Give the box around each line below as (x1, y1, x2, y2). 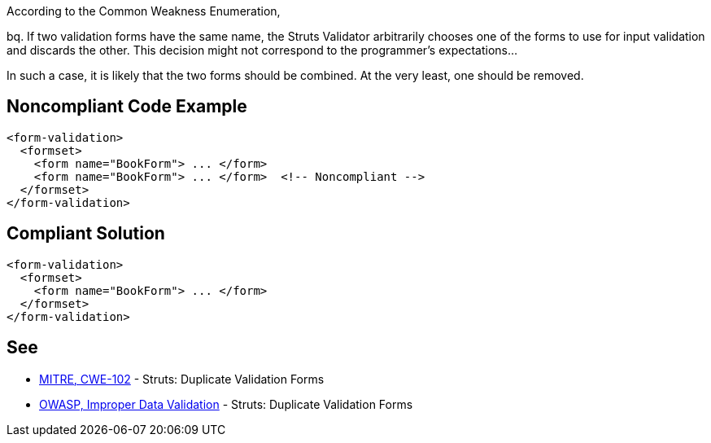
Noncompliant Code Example (7, 96, 247, 117)
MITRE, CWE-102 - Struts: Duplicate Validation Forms (39, 371, 325, 386)
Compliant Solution (7, 223, 165, 244)
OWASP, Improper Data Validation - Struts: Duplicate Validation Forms (39, 397, 413, 411)
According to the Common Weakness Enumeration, (7, 4, 281, 18)
